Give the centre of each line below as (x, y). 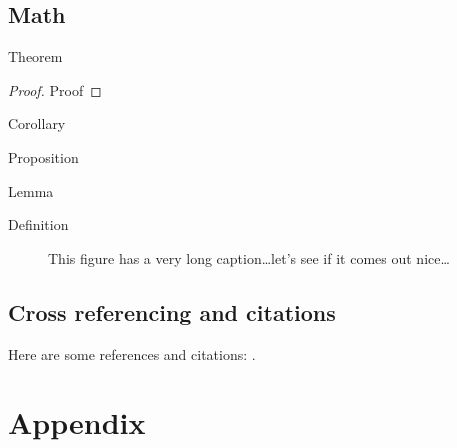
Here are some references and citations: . (132, 353)
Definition (38, 224)
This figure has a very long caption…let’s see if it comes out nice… (249, 257)
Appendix (77, 422)
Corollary (37, 123)
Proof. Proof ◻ (55, 89)
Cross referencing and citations (172, 311)
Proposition (43, 156)
